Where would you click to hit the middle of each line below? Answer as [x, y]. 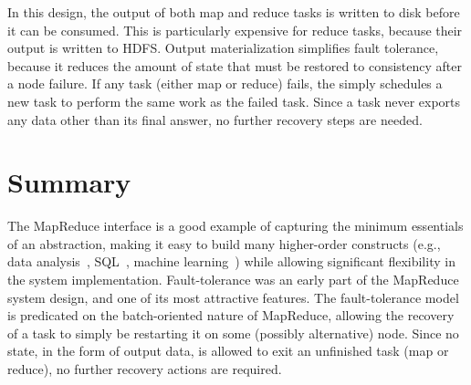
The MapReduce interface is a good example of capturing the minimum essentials [235, 226]
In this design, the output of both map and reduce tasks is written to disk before [234, 12]
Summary [69, 182]
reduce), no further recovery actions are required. [145, 369]
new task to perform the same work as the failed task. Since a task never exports [234, 101]
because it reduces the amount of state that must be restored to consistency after [235, 65]
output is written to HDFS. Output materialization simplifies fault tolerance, [223, 48]
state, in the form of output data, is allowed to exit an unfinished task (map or [228, 351]
